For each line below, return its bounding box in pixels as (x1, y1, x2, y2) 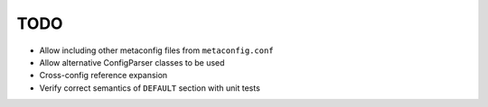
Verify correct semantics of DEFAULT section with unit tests (39, 82, 261, 94)
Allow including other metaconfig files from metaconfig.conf (39, 45, 275, 56)
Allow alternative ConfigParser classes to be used (39, 57, 225, 67)
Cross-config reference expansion (39, 70, 168, 81)
